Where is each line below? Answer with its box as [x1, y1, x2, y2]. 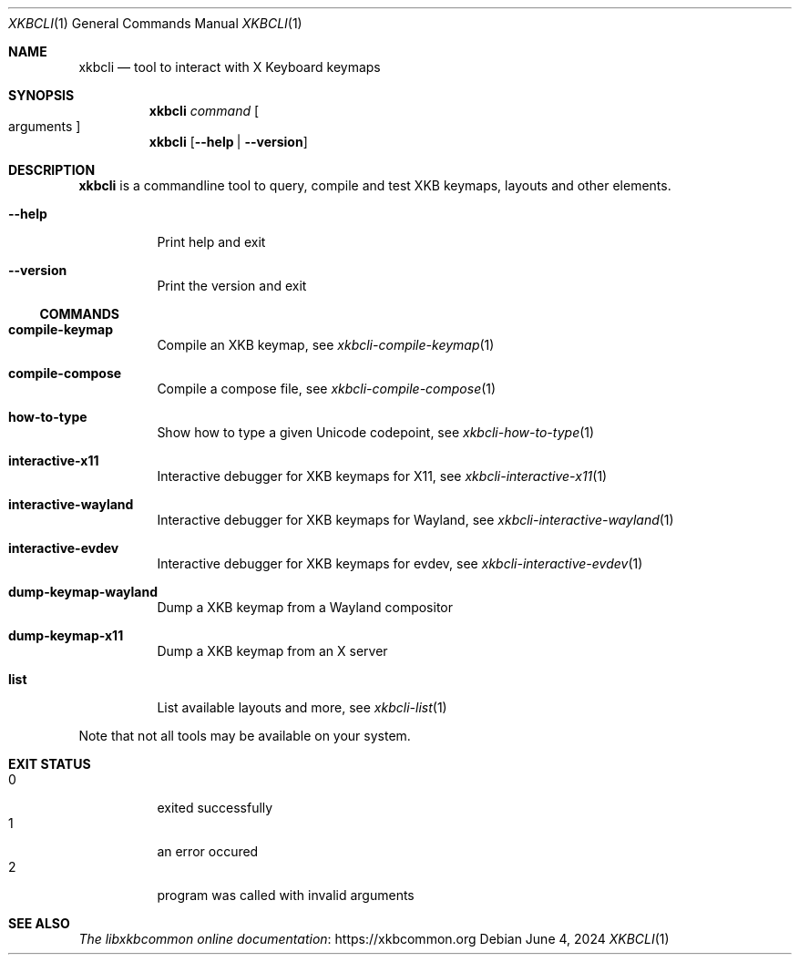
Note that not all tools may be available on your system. [78, 728, 411, 743]
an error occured [157, 844, 259, 859]
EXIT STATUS [8, 756, 91, 772]
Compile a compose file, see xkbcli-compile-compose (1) [157, 381, 497, 396]
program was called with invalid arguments [157, 887, 415, 903]
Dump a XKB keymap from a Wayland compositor [157, 599, 453, 615]
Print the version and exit [157, 278, 307, 293]
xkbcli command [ [149, 103, 260, 118]
